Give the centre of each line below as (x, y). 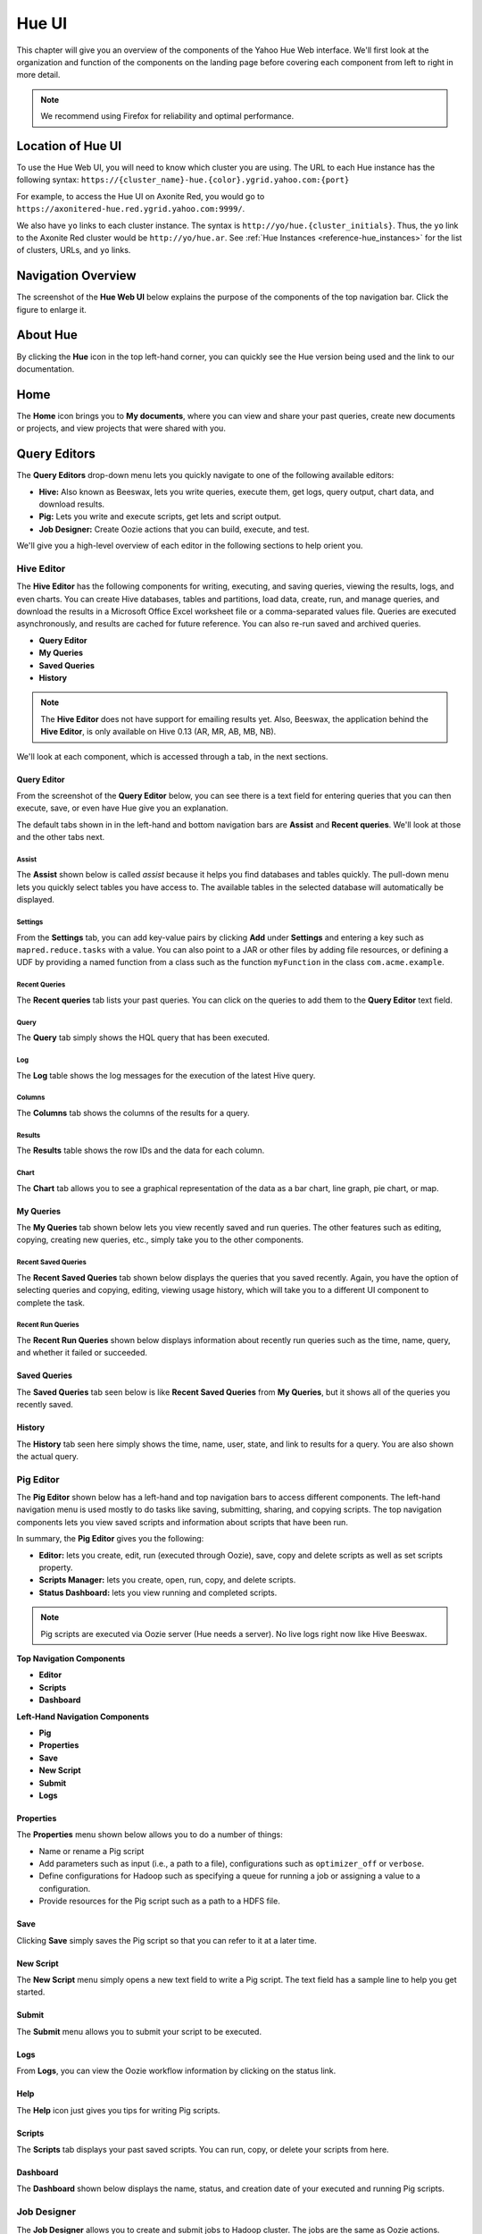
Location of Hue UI (69, 146)
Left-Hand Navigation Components (83, 1717)
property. (56, 1567)
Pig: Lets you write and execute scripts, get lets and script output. (160, 517)
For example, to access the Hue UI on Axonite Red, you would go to (141, 196)
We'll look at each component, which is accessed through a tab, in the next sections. (172, 756)
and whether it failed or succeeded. (82, 1353)
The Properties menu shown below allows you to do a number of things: (150, 1835)
